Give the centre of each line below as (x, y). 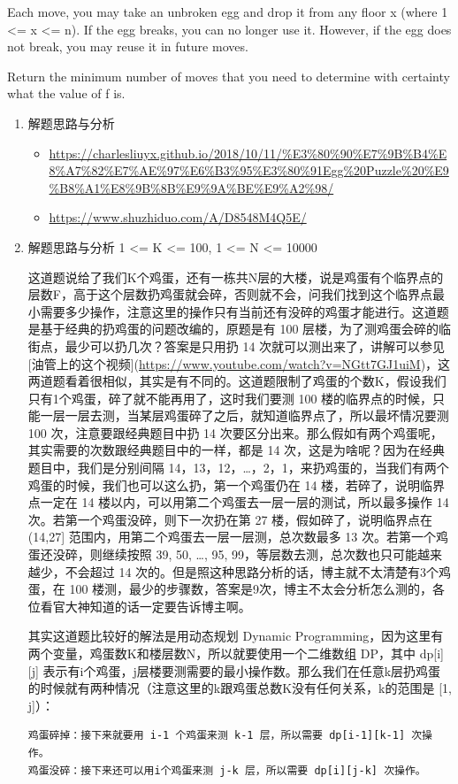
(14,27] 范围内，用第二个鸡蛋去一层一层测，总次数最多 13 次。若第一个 (232, 537)
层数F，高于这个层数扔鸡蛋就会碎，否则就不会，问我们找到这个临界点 (230, 294)
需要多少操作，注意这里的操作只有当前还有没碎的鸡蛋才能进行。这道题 (244, 311)
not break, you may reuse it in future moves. (128, 46)
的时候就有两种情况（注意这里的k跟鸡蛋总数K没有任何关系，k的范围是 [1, (240, 688)
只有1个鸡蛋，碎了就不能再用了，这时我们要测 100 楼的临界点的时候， (230, 398)
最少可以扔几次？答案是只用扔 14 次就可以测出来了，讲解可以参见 (255, 346)
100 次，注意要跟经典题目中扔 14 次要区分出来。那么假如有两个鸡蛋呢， (235, 432)
